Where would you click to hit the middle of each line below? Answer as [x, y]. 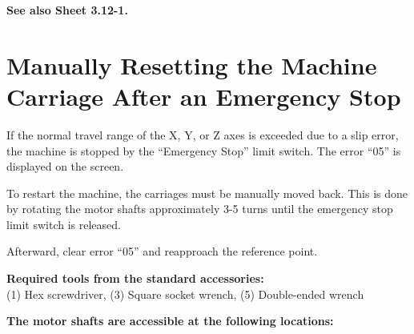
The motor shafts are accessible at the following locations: [170, 321]
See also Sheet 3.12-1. [67, 10]
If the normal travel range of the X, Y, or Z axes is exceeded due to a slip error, [203, 134]
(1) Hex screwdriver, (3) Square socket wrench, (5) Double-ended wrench [185, 294]
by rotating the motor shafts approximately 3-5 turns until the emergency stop [200, 209]
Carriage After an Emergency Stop [204, 96]
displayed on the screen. [65, 166]
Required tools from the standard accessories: [135, 278]
